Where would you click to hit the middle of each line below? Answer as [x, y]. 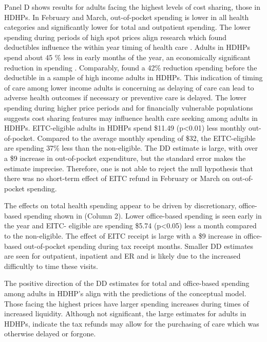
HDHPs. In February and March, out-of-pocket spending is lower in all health [127, 17]
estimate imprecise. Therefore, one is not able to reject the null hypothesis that [129, 168]
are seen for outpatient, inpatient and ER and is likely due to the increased [122, 256]
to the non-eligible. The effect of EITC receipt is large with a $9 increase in [123, 236]
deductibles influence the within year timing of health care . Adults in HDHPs [127, 47]
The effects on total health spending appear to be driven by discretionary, [120, 205]
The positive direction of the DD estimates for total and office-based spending [127, 283]
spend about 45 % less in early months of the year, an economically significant [127, 57]
